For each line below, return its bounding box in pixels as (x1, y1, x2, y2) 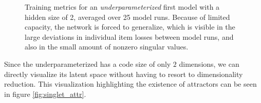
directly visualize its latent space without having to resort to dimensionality (4, 68, 243, 79)
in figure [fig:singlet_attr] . (4, 88, 86, 99)
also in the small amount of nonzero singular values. (25, 41, 189, 52)
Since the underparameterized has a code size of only (4, 58, 171, 69)
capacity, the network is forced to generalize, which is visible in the (25, 21, 235, 32)
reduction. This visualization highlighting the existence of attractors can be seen (4, 79, 257, 89)
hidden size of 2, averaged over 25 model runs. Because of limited (25, 11, 230, 22)
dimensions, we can (179, 58, 239, 69)
